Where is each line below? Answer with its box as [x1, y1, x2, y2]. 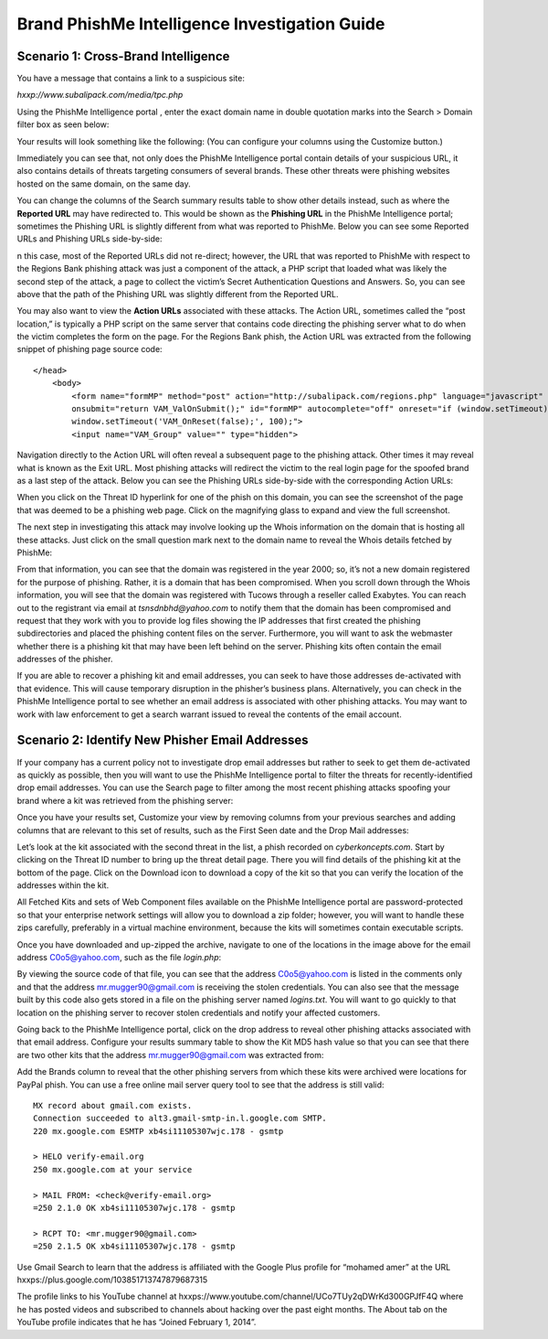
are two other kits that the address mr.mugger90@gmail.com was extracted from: [16, 1049, 324, 1060]
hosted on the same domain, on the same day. [16, 178, 191, 189]
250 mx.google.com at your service [33, 1164, 193, 1174]
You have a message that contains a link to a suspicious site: [16, 73, 246, 84]
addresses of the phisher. [16, 654, 113, 665]
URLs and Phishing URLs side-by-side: [16, 233, 163, 244]
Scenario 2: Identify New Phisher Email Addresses [16, 733, 310, 748]
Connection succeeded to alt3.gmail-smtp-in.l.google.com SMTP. [33, 1113, 328, 1124]
